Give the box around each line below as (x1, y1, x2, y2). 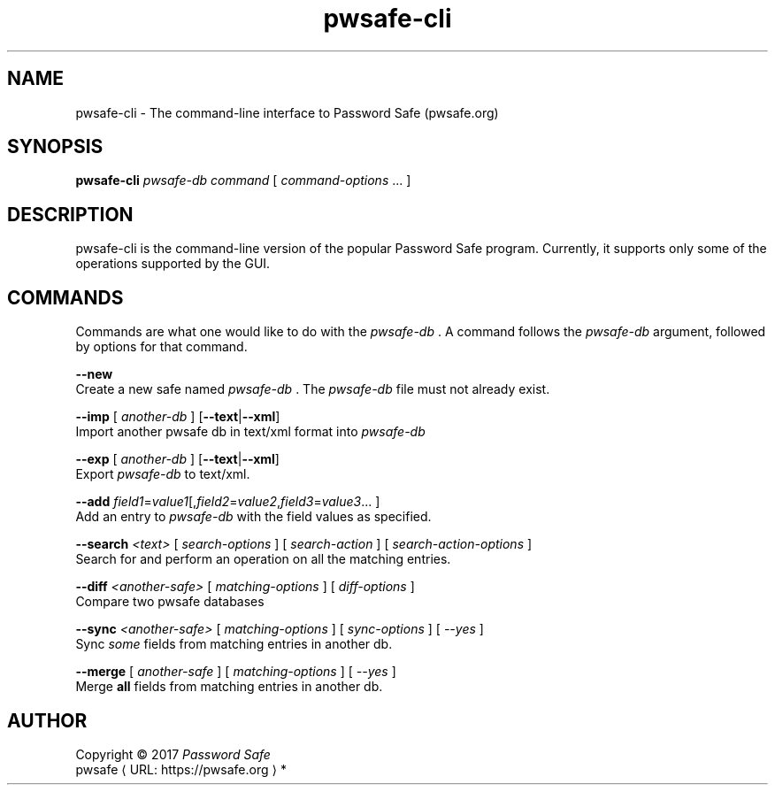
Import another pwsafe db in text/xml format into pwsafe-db (75, 424, 426, 440)
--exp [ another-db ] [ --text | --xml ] (75, 451, 280, 467)
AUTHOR (7, 709, 88, 732)
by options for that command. (75, 339, 248, 355)
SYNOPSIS (7, 135, 104, 158)
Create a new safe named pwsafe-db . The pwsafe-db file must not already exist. (75, 381, 550, 397)
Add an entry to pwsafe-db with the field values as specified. (75, 509, 432, 525)
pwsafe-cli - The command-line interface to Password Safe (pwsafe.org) (75, 104, 499, 120)
